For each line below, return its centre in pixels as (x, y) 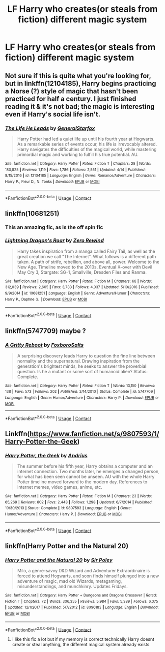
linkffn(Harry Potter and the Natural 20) (67, 546)
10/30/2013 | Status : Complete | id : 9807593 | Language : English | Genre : (68, 508)
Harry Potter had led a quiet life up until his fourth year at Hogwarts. (86, 139)
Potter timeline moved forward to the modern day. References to (82, 482)
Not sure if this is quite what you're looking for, (78, 75)
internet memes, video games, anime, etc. (59, 487)
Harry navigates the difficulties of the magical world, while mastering (87, 149)
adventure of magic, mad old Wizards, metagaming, (69, 581)
